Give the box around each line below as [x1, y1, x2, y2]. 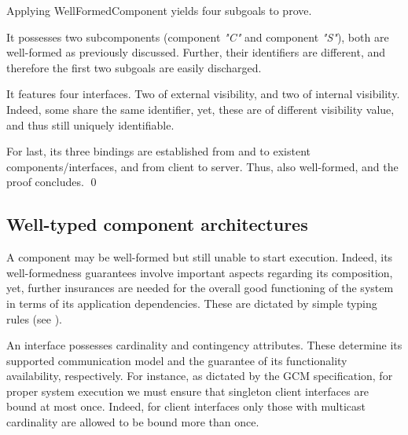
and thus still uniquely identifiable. [6, 116, 175, 133]
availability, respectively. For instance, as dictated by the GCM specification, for [6, 367, 393, 384]
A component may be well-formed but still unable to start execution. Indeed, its [6, 249, 393, 265]
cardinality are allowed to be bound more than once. [6, 414, 259, 430]
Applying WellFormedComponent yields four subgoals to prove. [6, 2, 312, 18]
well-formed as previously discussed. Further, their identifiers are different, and [6, 44, 386, 60]
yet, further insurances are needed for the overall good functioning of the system [6, 280, 394, 296]
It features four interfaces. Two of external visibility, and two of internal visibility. [6, 86, 400, 102]
